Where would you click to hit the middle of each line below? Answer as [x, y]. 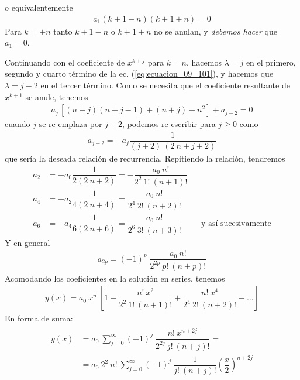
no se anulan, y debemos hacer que [215, 31]
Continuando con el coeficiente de [65, 62]
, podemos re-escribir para [169, 124]
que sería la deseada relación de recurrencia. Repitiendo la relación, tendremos [145, 158]
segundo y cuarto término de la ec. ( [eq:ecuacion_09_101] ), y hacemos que [139, 73]
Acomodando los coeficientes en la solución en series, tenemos [115, 278]
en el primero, [271, 62]
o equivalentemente [39, 7]
